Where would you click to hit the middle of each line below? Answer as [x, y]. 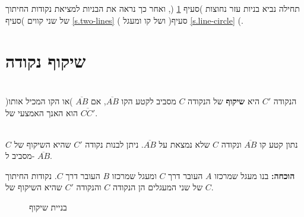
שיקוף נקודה [46, 61]
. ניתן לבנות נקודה [114, 144]
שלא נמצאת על [184, 144]
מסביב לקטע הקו [149, 100]
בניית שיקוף [48, 207]
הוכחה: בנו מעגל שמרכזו [255, 175]
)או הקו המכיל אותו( [39, 100]
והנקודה [89, 187]
